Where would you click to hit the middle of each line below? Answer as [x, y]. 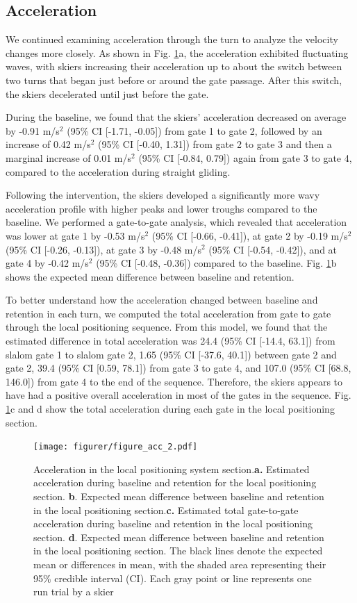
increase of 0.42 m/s [48, 144]
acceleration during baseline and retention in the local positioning [173, 523]
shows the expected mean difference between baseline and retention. [150, 276]
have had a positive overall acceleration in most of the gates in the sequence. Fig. [178, 395]
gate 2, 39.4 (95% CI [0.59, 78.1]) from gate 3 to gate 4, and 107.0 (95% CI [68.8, [178, 368]
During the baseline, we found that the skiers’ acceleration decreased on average [176, 117]
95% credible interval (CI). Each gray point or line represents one [173, 578]
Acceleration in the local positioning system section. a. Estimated [172, 469]
